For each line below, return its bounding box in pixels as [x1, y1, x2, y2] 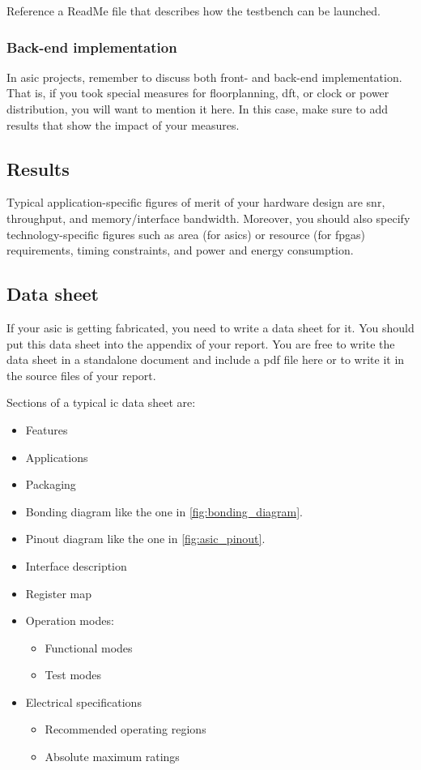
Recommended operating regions [45, 721, 206, 738]
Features [25, 421, 68, 438]
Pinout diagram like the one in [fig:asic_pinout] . [25, 530, 266, 547]
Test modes [45, 666, 101, 683]
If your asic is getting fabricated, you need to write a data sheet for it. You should [6, 319, 415, 336]
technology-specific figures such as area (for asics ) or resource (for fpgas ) [6, 225, 366, 242]
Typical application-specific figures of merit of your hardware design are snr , [6, 194, 385, 211]
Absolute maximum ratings [45, 748, 180, 765]
